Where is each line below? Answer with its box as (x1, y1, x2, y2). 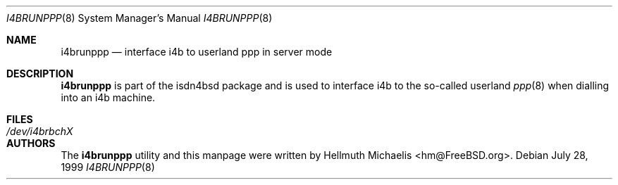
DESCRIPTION (6, 68, 74, 79)
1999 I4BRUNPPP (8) (61, 161, 155, 173)
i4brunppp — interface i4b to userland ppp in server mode (61, 46, 333, 58)
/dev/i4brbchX (6, 125, 73, 137)
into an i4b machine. (61, 91, 156, 103)
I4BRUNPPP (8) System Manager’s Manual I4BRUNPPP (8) (6, 12, 273, 24)
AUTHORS (6, 137, 56, 149)
